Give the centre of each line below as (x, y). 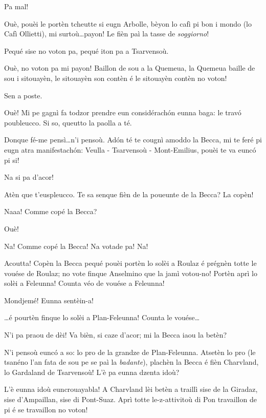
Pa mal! (16, 6)
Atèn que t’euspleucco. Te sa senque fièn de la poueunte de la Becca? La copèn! (129, 194)
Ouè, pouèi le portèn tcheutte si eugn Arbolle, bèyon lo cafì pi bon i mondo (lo (128, 23)
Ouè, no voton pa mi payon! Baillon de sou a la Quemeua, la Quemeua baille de (130, 68)
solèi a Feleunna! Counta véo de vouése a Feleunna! (84, 283)
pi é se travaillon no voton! (46, 409)
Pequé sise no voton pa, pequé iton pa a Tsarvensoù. (86, 50)
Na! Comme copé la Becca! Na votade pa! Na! (76, 246)
